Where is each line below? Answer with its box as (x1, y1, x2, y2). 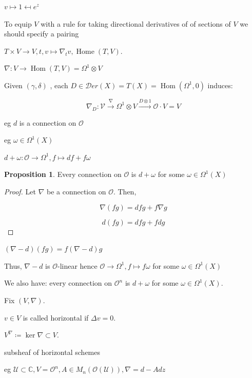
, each (50, 79, 68, 90)
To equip (4, 18, 32, 29)
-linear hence (57, 260, 98, 271)
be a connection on (46, 186, 106, 196)
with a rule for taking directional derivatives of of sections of (41, 18, 231, 29)
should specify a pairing (4, 28, 79, 39)
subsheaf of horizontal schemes (4, 346, 100, 357)
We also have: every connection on (4, 277, 112, 288)
